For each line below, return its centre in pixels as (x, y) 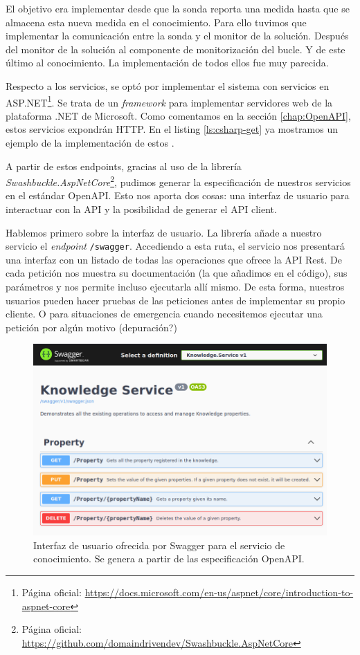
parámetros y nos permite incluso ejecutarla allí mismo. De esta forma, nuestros (175, 287)
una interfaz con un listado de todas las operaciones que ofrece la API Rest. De (174, 259)
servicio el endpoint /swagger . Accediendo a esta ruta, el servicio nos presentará (175, 246)
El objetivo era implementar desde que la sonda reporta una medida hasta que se (178, 8)
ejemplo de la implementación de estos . (90, 142)
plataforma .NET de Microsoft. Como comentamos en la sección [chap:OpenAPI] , (178, 115)
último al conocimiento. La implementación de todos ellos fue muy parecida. (167, 63)
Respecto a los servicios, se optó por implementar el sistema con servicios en (168, 85)
